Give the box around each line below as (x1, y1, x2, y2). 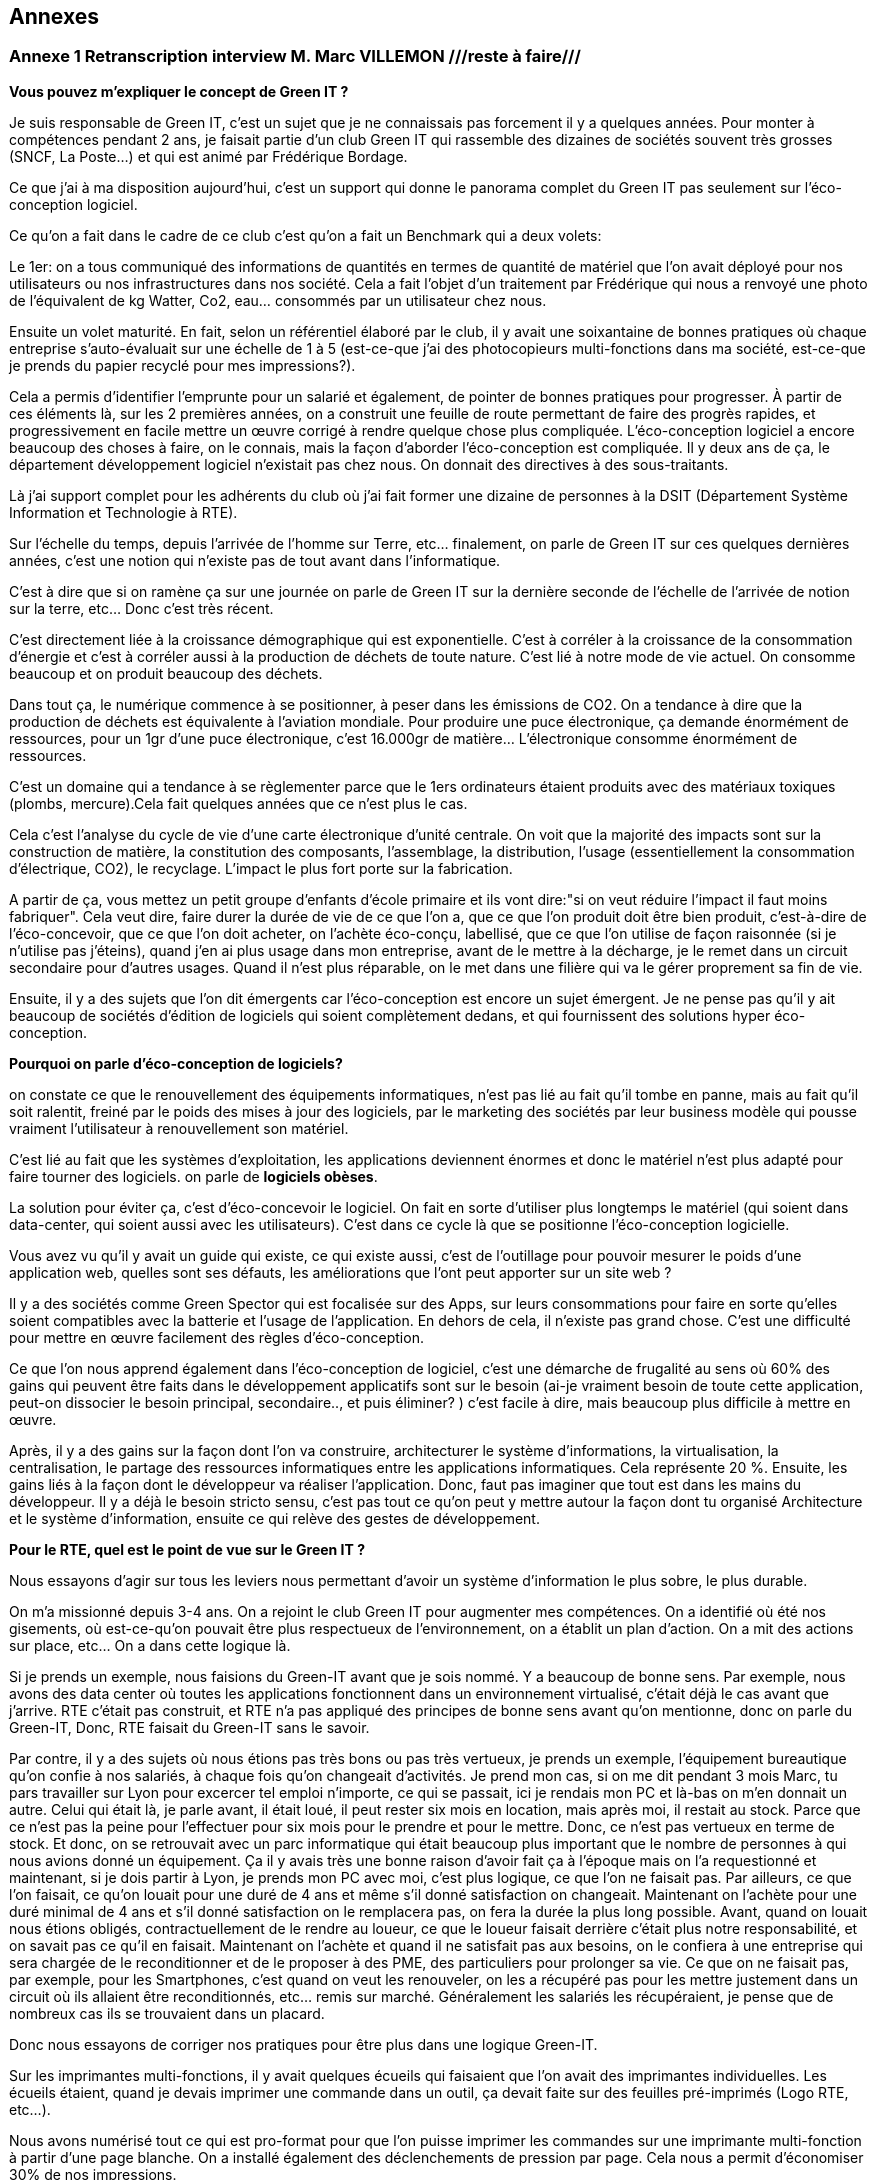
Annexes (9, 4, 99, 29)
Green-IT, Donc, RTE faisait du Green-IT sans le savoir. (9, 1718, 370, 1736)
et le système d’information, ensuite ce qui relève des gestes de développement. (9, 1509, 540, 1527)
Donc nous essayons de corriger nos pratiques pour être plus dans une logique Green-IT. (9, 2035, 598, 2053)
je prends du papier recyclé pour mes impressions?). (9, 356, 356, 374)
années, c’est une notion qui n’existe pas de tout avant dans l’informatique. (9, 551, 501, 569)
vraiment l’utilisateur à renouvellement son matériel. (9, 1119, 349, 1137)
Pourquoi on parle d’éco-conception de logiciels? (9, 1054, 343, 1072)
